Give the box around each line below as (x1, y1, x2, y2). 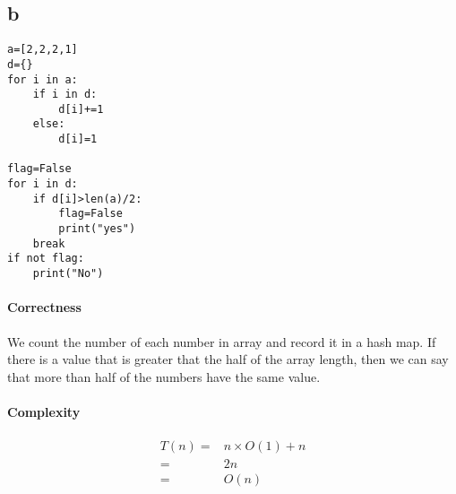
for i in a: (7, 73, 78, 86)
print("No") (32, 267, 104, 281)
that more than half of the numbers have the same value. (7, 367, 321, 386)
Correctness (7, 298, 82, 316)
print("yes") (58, 222, 136, 236)
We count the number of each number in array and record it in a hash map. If (7, 332, 436, 351)
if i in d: (32, 88, 98, 101)
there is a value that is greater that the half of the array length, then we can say (7, 350, 449, 368)
